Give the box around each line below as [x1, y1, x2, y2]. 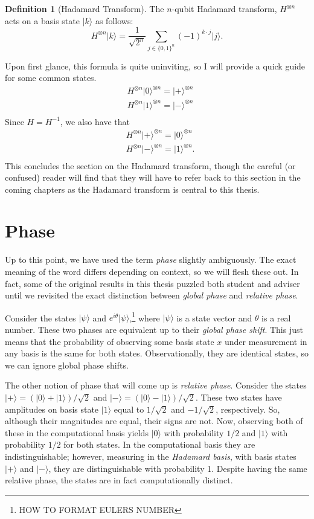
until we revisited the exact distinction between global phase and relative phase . [5, 289, 298, 301]
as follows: [95, 14, 133, 27]
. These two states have [195, 391, 282, 404]
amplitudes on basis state [5, 402, 99, 415]
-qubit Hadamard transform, [171, 2, 277, 15]
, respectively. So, [216, 402, 280, 415]
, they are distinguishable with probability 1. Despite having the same [48, 462, 307, 474]
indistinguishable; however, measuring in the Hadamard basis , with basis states [5, 450, 296, 462]
